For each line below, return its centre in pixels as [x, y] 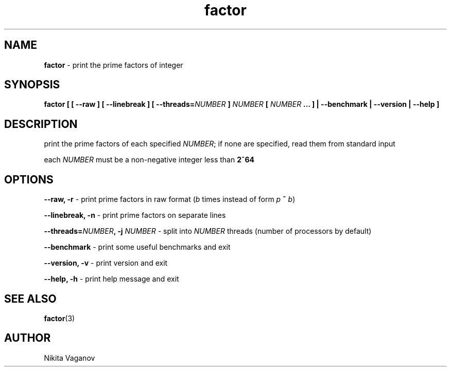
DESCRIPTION [41, 124]
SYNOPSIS [32, 85]
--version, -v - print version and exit [106, 263]
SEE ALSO [30, 299]
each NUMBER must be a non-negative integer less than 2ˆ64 [149, 160]
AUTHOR [28, 338]
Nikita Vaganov [70, 358]
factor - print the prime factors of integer [114, 65]
